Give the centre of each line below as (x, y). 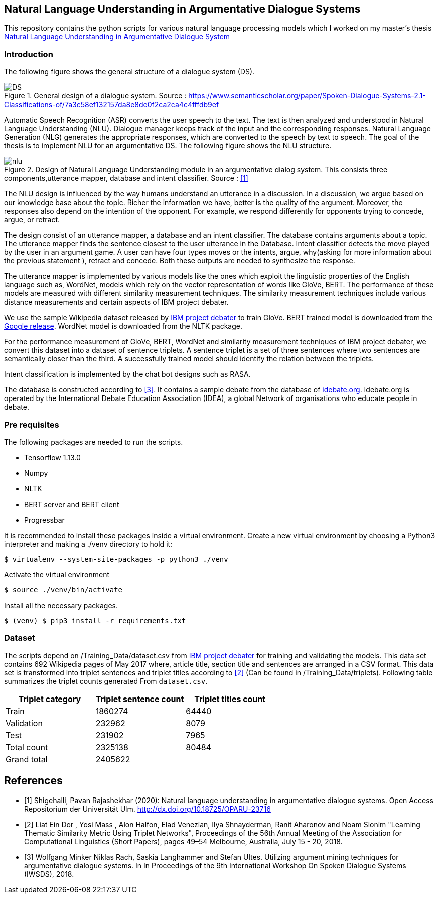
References (33, 781)
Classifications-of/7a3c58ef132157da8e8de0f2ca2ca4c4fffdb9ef (112, 105)
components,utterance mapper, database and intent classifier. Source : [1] (126, 178)
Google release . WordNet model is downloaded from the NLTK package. (123, 326)
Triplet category (50, 699)
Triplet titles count (230, 699)
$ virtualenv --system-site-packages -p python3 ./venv (116, 559)
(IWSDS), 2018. (49, 874)
